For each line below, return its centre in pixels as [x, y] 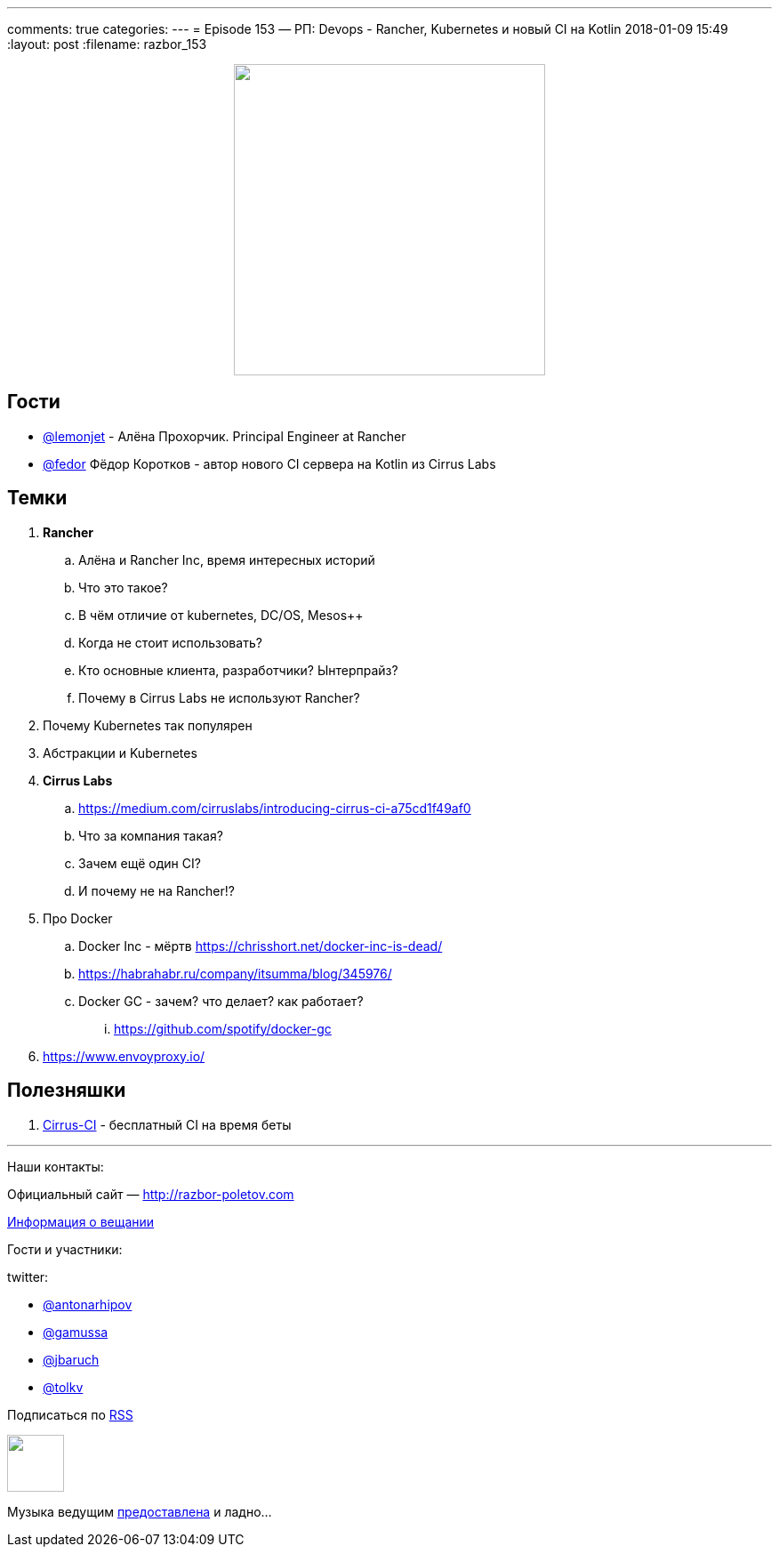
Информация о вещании [81, 1221]
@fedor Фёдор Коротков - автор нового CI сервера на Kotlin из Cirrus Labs [269, 463]
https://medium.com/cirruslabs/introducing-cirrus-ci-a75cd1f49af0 [275, 808]
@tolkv [63, 1387]
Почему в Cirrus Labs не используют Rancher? [219, 697]
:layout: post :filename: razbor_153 [107, 44]
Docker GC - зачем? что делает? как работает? [221, 1001]
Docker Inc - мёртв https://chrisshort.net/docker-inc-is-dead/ [261, 946]
